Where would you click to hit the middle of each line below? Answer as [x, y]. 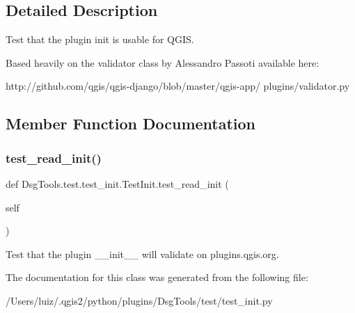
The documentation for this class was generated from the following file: [157, 277]
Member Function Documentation [131, 123]
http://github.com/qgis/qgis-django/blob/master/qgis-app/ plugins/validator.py [178, 86]
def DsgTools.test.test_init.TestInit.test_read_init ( [117, 183]
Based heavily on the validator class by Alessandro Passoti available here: [163, 62]
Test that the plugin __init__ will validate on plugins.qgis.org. [142, 254]
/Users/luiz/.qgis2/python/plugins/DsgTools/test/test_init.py [139, 300]
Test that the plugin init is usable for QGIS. [100, 39]
